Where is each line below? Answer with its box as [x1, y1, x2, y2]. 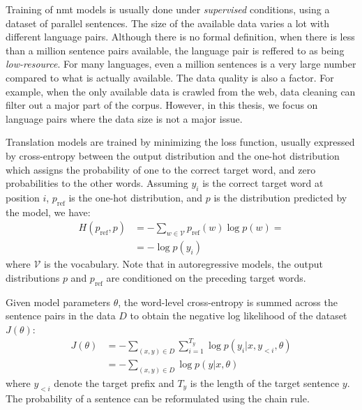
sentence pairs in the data [6, 308, 116, 323]
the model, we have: [6, 204, 91, 219]
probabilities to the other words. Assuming [6, 176, 188, 190]
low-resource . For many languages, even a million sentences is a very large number [6, 56, 356, 71]
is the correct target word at [202, 176, 324, 190]
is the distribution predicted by [213, 190, 347, 204]
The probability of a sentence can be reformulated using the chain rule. [6, 390, 310, 405]
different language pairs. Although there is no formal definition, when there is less [6, 29, 355, 44]
